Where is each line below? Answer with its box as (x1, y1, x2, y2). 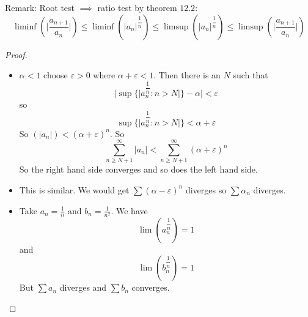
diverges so (185, 183, 227, 196)
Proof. (5, 48, 28, 61)
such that (233, 69, 268, 81)
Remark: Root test (5, 1, 75, 13)
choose (43, 69, 68, 81)
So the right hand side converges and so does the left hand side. (19, 163, 258, 176)
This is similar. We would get (19, 183, 130, 196)
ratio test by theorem (97, 1, 177, 13)
